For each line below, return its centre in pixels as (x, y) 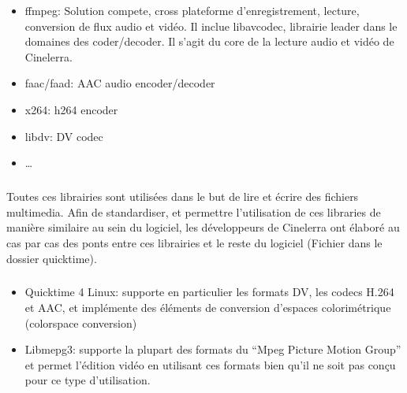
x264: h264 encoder (71, 109)
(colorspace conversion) (81, 323)
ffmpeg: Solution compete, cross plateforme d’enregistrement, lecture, (192, 10)
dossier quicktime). (52, 258)
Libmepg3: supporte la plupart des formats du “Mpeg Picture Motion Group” (213, 349)
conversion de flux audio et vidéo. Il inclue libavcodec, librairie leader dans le (211, 26)
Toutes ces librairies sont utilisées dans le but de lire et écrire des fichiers (183, 196)
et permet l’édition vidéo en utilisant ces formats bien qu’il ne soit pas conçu (210, 364)
